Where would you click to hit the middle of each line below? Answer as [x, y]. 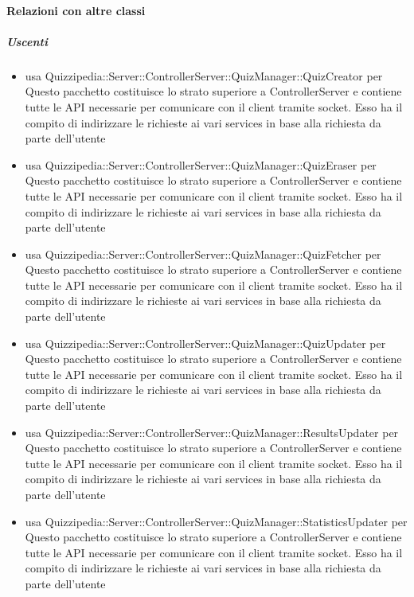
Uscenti [27, 41]
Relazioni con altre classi [76, 10]
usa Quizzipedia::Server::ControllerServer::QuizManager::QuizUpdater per [205, 343]
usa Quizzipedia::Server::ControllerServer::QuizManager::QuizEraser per [201, 164]
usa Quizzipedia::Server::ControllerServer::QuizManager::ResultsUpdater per [212, 432]
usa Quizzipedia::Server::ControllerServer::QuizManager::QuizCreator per [204, 75]
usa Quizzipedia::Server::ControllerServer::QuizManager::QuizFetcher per [203, 254]
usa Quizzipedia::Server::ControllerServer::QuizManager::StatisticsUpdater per [216, 521]
